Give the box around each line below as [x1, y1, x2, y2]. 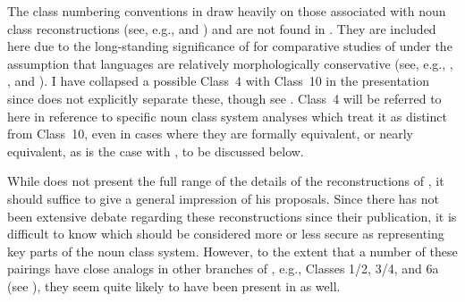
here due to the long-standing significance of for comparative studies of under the [7, 37, 452, 55]
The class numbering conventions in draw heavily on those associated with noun [7, 2, 446, 20]
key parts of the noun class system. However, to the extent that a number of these [7, 241, 458, 260]
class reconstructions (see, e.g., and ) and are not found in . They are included [7, 19, 436, 38]
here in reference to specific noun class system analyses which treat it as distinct [7, 106, 447, 125]
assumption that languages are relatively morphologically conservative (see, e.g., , [7, 54, 453, 72]
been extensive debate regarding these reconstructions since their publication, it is [7, 206, 457, 225]
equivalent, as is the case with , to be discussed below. [7, 141, 304, 160]
